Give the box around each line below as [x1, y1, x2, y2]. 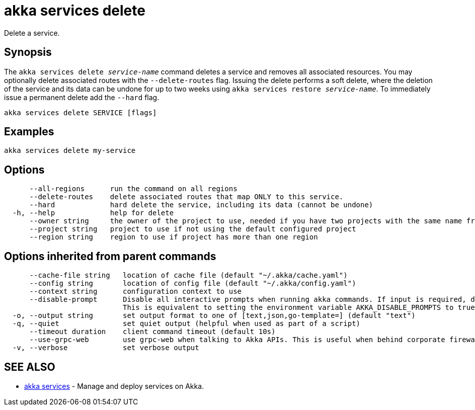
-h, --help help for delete [12, 209, 174, 217]
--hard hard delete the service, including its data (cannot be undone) [29, 201, 373, 209]
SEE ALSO [4, 360, 55, 373]
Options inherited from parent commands [4, 250, 216, 263]
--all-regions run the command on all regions [29, 185, 238, 193]
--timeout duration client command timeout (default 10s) [29, 327, 276, 336]
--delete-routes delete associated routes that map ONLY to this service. [29, 193, 344, 201]
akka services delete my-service [4, 146, 136, 155]
